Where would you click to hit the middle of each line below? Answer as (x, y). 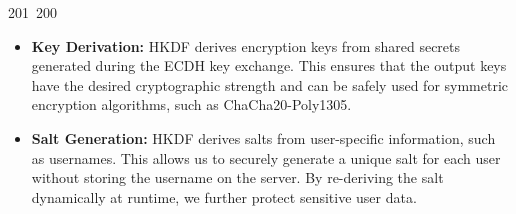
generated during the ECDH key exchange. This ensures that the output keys (269, 65)
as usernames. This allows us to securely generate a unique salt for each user (266, 157)
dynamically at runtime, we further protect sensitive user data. (224, 196)
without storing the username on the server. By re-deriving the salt (237, 177)
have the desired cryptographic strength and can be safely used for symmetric (270, 84)
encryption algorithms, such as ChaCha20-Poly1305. (191, 104)
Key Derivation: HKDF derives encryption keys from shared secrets (246, 45)
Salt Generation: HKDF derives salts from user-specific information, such (263, 137)
